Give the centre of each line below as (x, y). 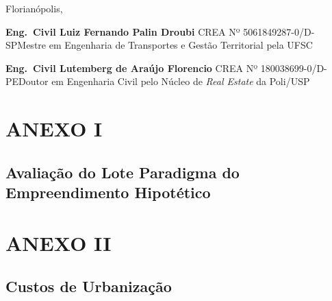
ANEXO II (59, 242)
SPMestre (26, 45)
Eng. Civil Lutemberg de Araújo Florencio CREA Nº (132, 68)
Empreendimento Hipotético (108, 192)
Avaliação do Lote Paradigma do (123, 172)
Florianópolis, (34, 8)
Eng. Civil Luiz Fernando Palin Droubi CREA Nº (123, 31)
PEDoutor (27, 81)
